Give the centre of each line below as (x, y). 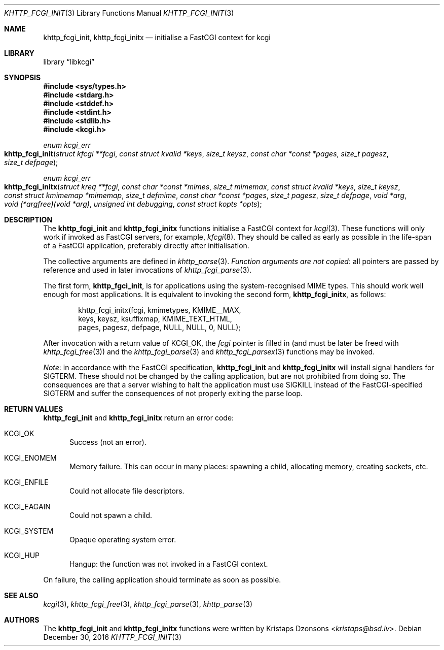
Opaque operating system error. (123, 540)
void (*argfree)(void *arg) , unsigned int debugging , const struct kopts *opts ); (133, 204)
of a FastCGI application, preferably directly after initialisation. (146, 246)
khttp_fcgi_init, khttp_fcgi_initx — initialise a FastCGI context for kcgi (157, 37)
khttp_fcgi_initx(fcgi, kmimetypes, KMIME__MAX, (160, 310)
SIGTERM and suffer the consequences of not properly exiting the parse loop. (173, 393)
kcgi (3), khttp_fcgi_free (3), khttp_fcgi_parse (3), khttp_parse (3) (148, 604)
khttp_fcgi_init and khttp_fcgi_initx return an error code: (139, 418)
